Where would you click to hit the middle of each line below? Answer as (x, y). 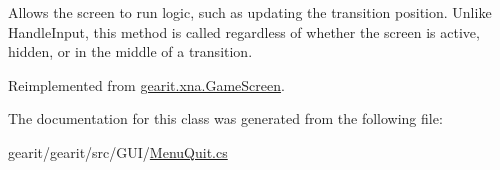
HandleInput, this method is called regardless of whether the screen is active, (244, 31)
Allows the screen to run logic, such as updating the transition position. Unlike (250, 12)
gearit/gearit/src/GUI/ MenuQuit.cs (118, 151)
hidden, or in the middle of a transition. (130, 51)
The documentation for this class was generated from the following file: (225, 118)
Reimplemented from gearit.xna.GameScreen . (146, 84)
